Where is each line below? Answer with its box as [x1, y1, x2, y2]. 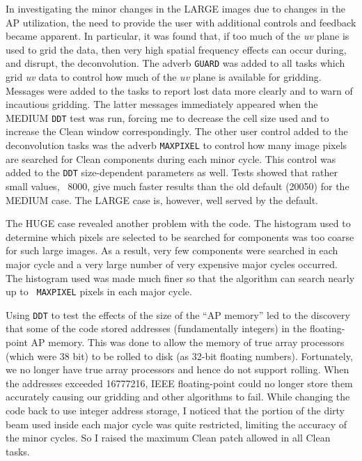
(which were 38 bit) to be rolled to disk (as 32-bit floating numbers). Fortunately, [6, 348, 353, 363]
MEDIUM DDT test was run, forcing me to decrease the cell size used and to [6, 110, 329, 125]
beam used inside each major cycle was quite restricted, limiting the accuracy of [6, 416, 347, 431]
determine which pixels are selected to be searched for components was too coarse [6, 229, 354, 244]
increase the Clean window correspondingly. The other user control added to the [6, 124, 348, 139]
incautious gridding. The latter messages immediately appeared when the [6, 97, 318, 111]
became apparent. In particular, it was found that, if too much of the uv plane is [6, 29, 349, 43]
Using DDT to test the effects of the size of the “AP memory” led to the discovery [6, 307, 350, 322]
